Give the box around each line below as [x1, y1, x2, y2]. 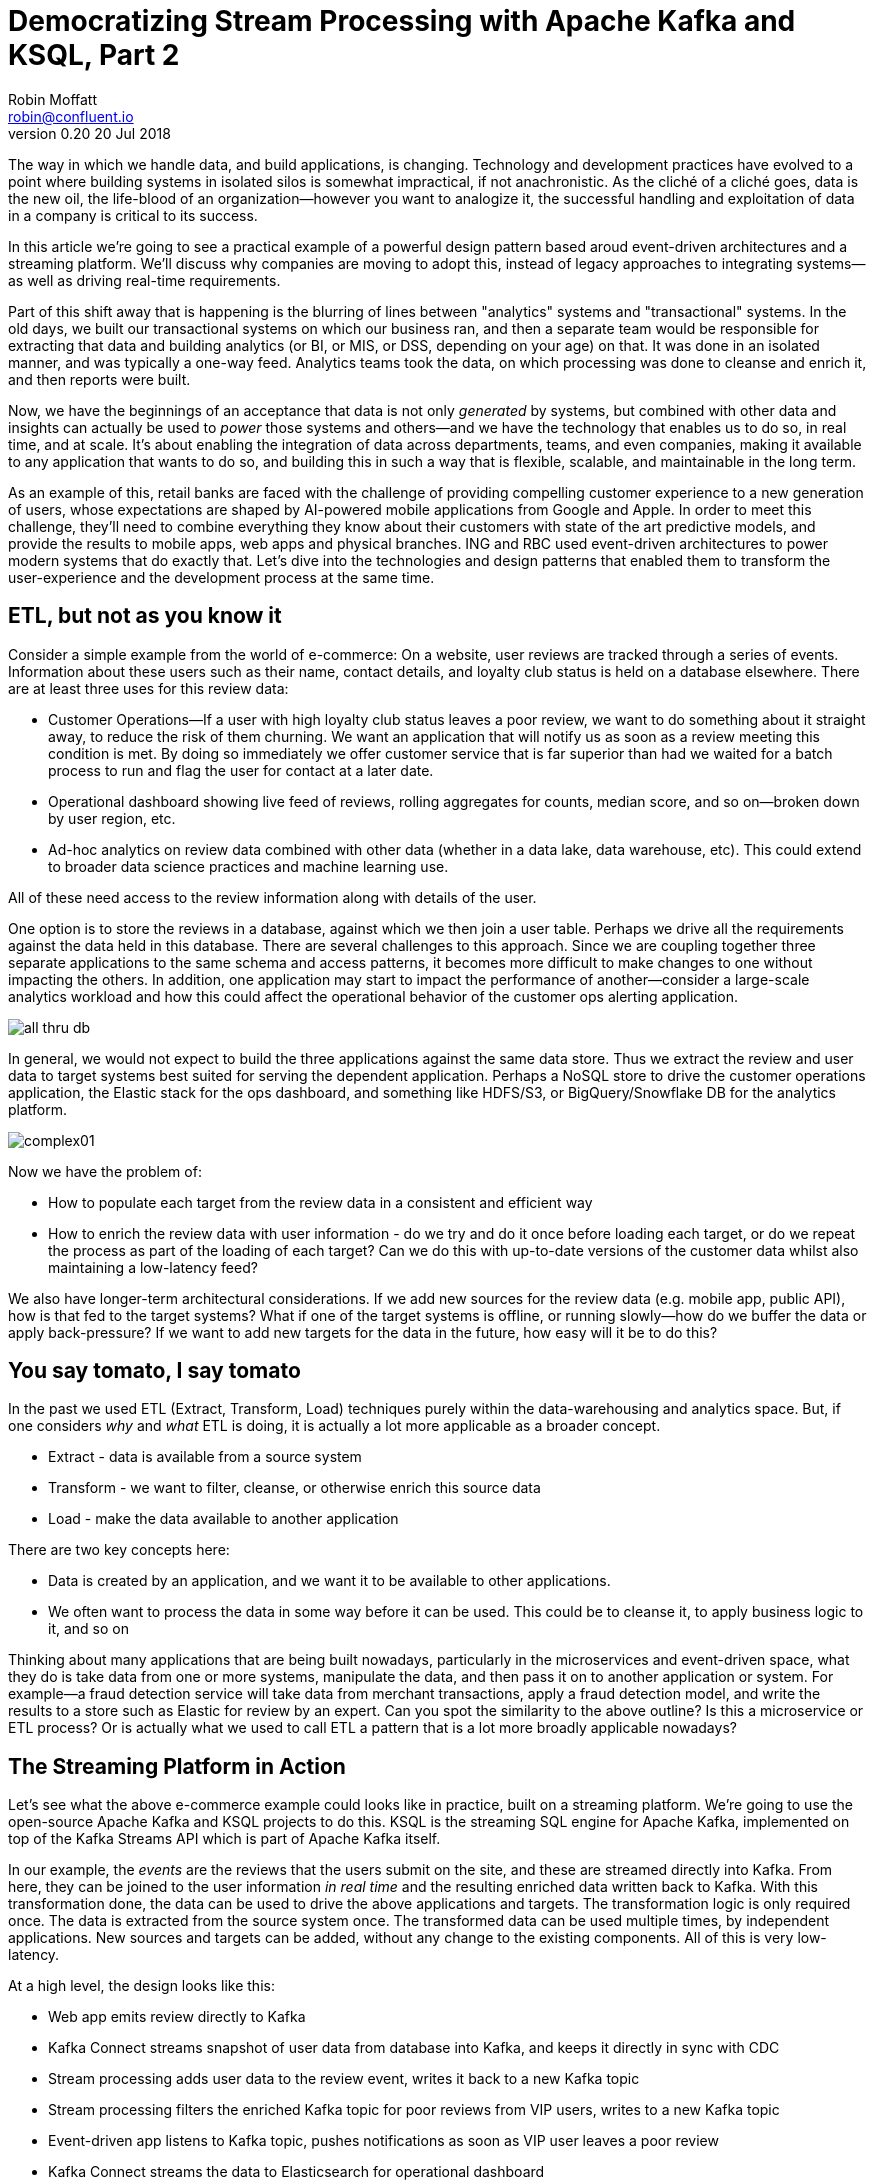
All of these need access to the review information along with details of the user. [8, 888, 537, 906]
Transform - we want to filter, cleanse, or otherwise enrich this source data [48, 1479, 541, 1497]
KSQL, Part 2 [8, 38, 180, 72]
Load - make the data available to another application [48, 1510, 399, 1528]
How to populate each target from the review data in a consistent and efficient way [48, 1193, 593, 1211]
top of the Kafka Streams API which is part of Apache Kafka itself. [8, 1830, 441, 1848]
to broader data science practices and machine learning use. [48, 857, 449, 875]
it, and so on [48, 1620, 129, 1638]
